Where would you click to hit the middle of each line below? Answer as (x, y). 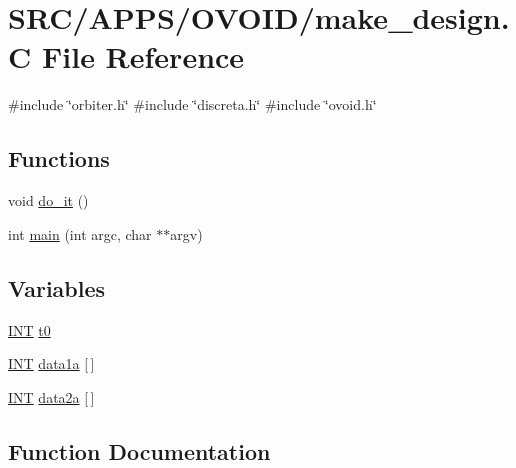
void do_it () (48, 200)
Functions (59, 158)
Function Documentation (139, 450)
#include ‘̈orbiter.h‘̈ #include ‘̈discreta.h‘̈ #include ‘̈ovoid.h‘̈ (192, 104)
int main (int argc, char (80, 233)
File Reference (143, 56)
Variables (57, 287)
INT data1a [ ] (51, 363)
